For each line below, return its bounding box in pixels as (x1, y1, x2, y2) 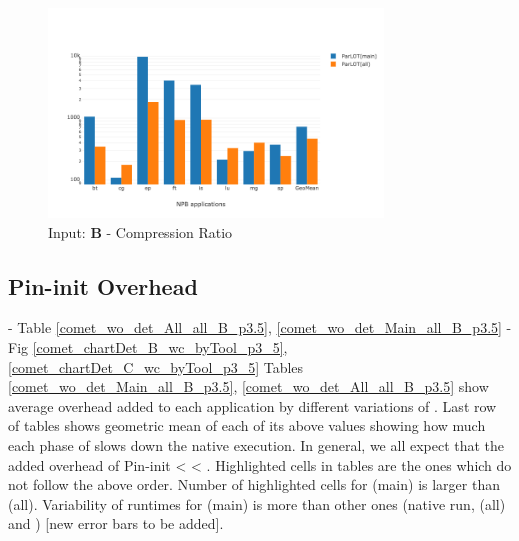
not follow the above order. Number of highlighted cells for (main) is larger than (8, 474, 500, 495)
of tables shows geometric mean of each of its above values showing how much (8, 415, 486, 436)
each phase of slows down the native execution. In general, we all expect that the (8, 434, 505, 455)
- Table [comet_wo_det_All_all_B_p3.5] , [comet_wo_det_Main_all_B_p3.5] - (8, 317, 512, 338)
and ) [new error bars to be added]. (8, 513, 224, 534)
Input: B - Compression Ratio (48, 221, 233, 242)
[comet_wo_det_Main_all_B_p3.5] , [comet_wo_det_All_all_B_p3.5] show (8, 376, 489, 397)
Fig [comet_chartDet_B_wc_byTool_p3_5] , (8, 336, 288, 357)
